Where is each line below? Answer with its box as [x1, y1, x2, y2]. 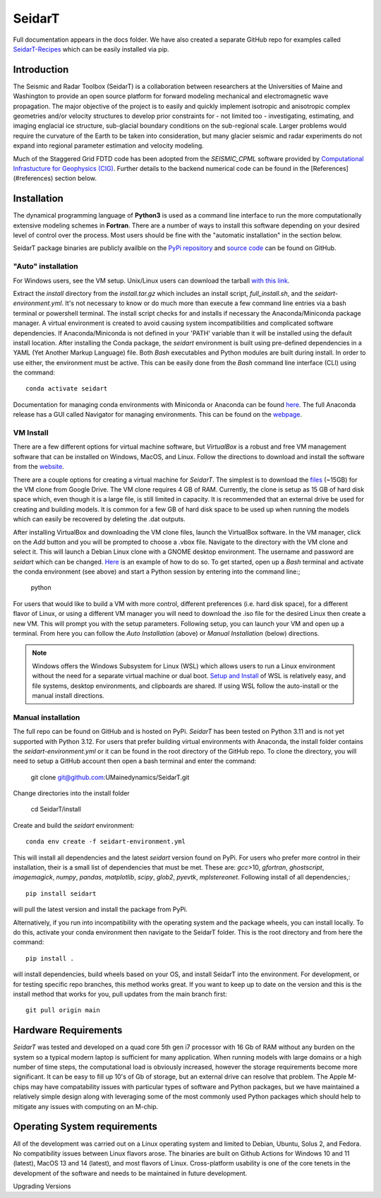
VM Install [13, 428, 49, 438]
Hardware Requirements [13, 1024, 123, 1036]
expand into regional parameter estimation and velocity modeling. [13, 141, 204, 150]
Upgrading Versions [13, 1182, 71, 1190]
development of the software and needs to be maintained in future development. [13, 1169, 248, 1178]
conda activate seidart [25, 385, 108, 393]
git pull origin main [25, 1007, 100, 1014]
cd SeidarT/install [30, 805, 81, 814]
